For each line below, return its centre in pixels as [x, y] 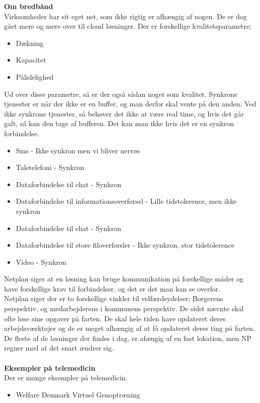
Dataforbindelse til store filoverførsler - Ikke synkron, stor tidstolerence [125, 245]
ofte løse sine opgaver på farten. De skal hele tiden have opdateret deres [115, 318]
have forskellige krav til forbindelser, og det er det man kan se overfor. [112, 288]
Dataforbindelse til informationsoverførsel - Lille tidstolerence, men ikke [126, 201]
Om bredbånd [29, 6]
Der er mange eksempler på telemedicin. [66, 378]
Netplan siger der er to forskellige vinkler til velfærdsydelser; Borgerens [114, 298]
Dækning [30, 43]
